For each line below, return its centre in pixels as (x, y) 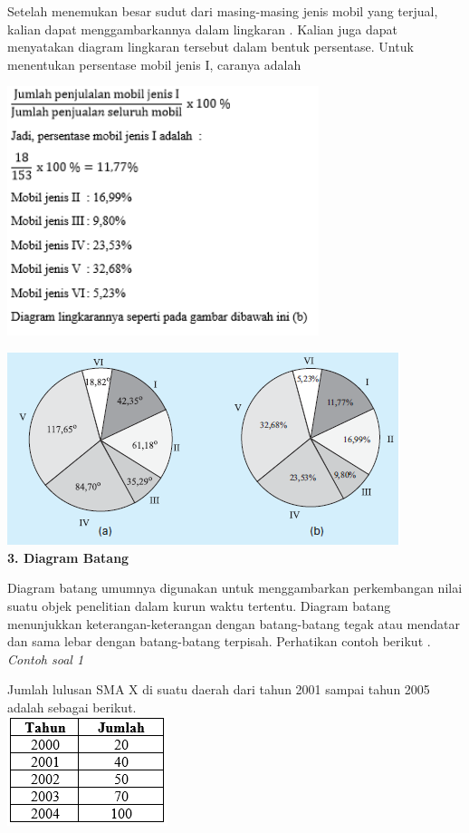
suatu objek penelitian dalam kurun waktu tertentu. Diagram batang (199, 605)
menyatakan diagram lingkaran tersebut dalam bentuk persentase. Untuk (211, 47)
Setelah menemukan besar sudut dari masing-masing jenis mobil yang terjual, (223, 11)
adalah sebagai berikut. (72, 707)
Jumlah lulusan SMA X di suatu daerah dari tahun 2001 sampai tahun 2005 (219, 689)
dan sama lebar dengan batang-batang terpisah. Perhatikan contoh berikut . (219, 641)
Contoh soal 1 (46, 659)
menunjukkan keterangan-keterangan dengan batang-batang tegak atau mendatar (234, 623)
